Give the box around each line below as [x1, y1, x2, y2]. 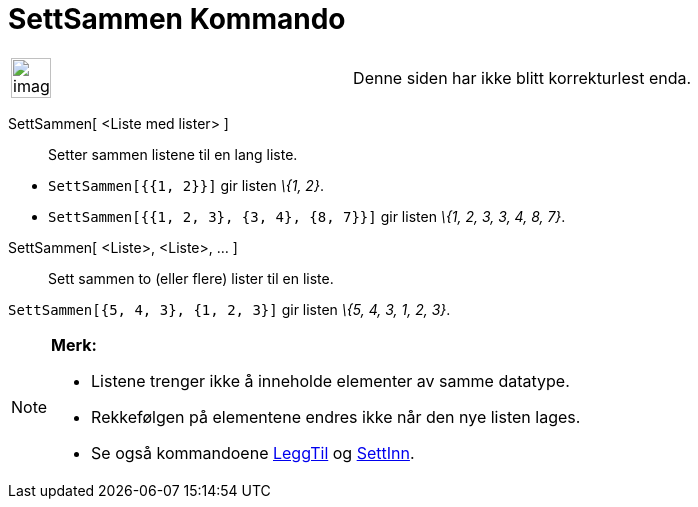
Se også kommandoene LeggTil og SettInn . [91, 442, 415, 463]
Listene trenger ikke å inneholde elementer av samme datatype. [91, 370, 570, 391]
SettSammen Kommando [8, 2, 346, 36]
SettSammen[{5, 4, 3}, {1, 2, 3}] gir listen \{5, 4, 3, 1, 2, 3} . [8, 300, 451, 318]
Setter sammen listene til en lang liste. [48, 145, 298, 163]
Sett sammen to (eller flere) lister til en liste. [48, 269, 334, 287]
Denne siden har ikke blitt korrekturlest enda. [353, 67, 692, 88]
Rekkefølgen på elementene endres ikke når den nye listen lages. [91, 406, 581, 427]
